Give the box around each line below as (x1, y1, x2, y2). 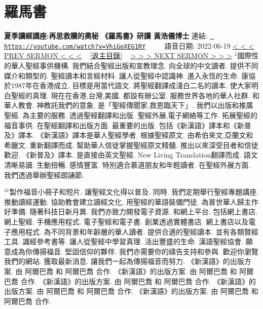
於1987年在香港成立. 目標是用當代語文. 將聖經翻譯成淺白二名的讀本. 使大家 (4, 80, 251, 91)
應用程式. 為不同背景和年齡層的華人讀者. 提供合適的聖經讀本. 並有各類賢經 (11, 226, 258, 237)
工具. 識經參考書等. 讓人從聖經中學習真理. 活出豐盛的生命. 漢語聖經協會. (4, 236, 244, 247)
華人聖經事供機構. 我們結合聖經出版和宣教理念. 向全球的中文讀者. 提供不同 (11, 60, 258, 71)
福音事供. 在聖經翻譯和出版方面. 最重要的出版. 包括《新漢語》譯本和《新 (4, 120, 244, 130)
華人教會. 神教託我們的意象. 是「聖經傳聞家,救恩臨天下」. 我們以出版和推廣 (4, 100, 253, 110)
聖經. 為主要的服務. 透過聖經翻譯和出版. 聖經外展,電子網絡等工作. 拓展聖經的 (4, 110, 258, 120)
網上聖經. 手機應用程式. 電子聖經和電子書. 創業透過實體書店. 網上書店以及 (4, 216, 249, 226)
